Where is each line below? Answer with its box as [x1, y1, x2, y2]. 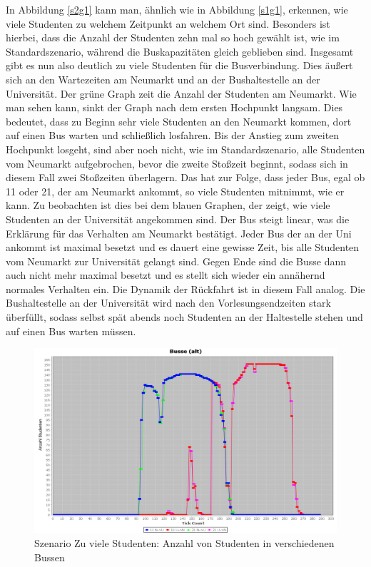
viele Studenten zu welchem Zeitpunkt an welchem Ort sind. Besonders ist [6, 16, 330, 31]
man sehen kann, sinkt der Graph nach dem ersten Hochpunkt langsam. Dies [6, 100, 343, 115]
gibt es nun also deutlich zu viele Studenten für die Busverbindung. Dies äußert [6, 58, 353, 73]
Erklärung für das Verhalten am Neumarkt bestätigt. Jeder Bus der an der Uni [6, 225, 352, 240]
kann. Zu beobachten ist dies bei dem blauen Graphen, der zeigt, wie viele [6, 198, 330, 213]
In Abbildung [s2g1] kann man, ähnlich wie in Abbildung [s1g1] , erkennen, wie [6, 2, 348, 16]
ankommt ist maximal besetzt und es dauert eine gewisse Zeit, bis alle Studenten [6, 240, 360, 255]
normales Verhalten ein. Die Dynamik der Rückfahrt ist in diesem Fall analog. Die [6, 281, 365, 296]
